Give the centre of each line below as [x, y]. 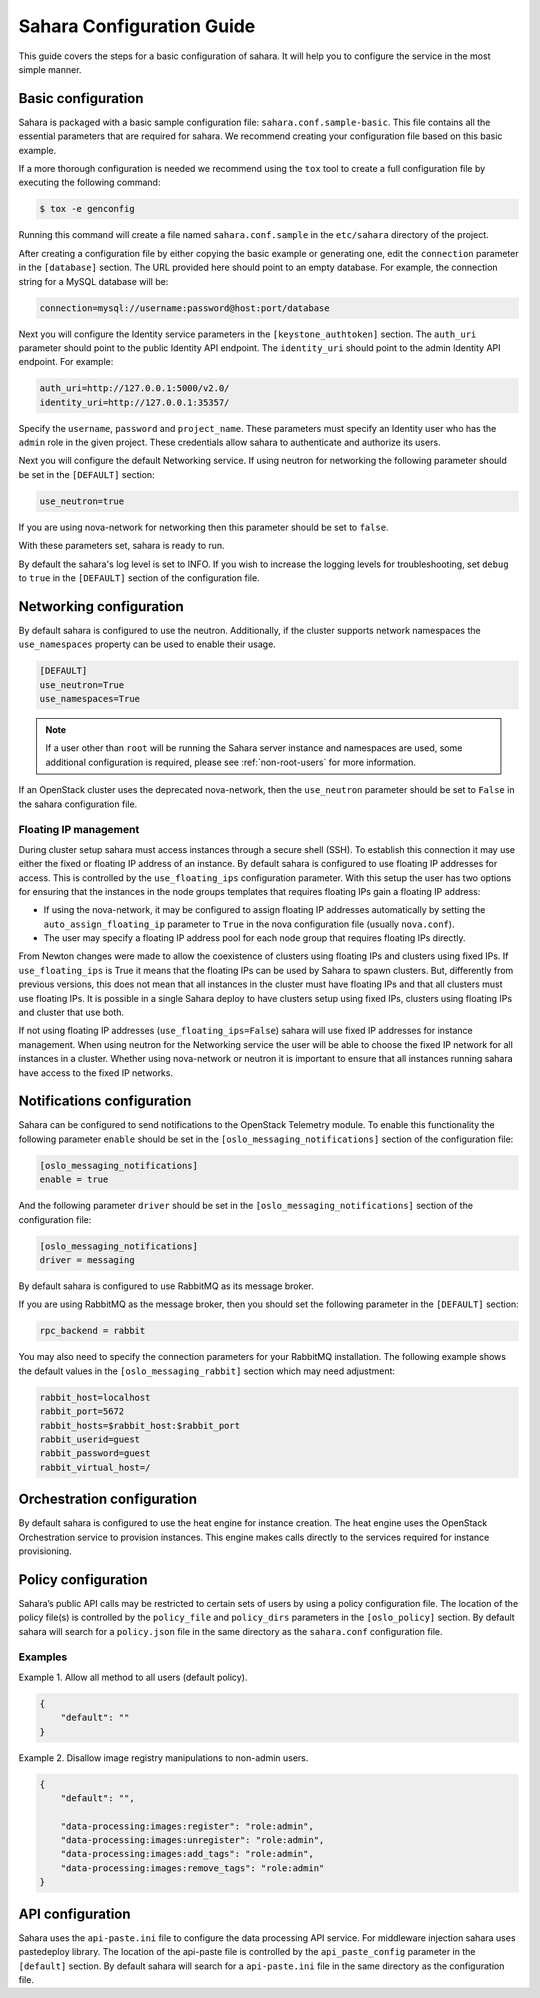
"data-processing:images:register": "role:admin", [187, 1826]
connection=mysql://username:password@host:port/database [184, 308]
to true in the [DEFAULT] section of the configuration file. [139, 577]
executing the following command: [89, 182]
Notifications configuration [105, 1101]
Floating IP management [79, 830]
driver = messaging [87, 1260]
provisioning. [45, 1551]
